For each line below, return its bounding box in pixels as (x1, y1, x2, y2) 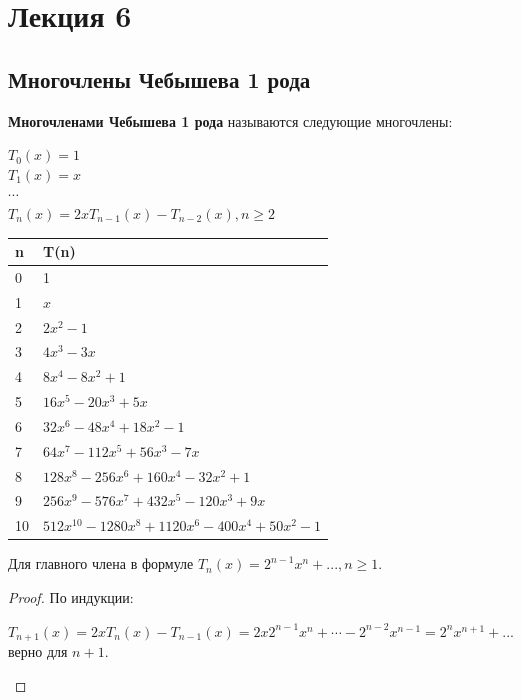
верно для (8, 641, 68, 662)
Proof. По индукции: (8, 587, 134, 608)
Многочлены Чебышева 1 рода (8, 63, 311, 94)
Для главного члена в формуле (8, 553, 194, 574)
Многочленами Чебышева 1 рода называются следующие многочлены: (8, 110, 453, 131)
